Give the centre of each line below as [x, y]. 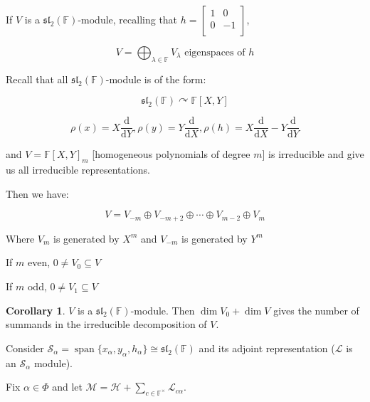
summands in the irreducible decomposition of [106, 324]
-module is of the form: [156, 79]
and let [67, 387]
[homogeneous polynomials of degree [171, 154]
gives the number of [316, 310]
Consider [25, 348]
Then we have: [37, 193]
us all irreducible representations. [78, 170]
